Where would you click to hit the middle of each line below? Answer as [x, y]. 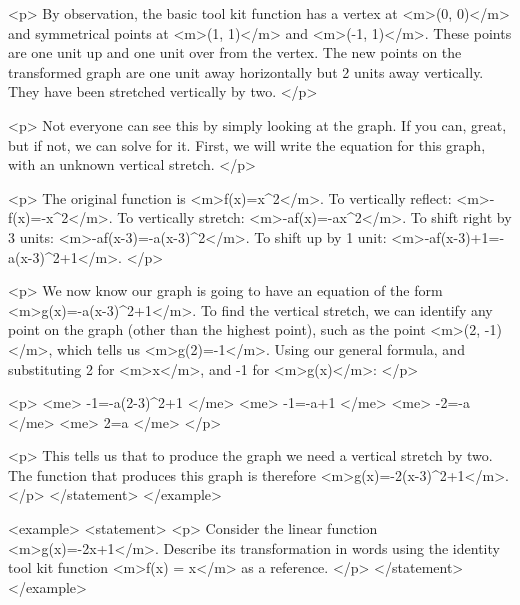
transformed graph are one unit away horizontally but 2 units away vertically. [246, 71]
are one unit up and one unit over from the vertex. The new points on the [235, 52]
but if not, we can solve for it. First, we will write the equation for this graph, [247, 144]
